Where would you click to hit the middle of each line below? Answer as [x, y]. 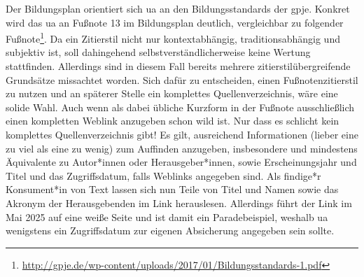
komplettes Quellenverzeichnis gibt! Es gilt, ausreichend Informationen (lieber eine [182, 134]
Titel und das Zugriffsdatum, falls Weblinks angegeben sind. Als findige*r [163, 175]
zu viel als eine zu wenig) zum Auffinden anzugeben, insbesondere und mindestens [182, 148]
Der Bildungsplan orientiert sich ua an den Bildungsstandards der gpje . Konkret [178, 8]
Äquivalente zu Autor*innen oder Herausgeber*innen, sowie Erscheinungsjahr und [181, 162]
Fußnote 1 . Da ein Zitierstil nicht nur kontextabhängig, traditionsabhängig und [173, 37]
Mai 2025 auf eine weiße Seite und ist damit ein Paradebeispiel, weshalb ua [167, 216]
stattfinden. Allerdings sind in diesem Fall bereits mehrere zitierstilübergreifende [178, 66]
